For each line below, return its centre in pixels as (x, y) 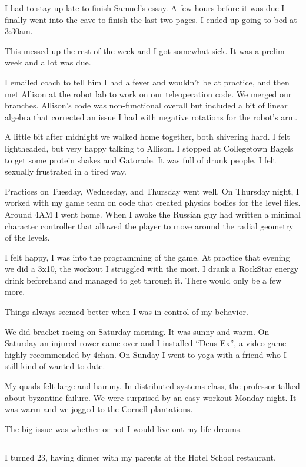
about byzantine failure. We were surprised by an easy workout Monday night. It (151, 397)
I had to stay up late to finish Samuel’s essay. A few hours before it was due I (145, 8)
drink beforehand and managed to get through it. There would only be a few (143, 280)
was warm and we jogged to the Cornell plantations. (99, 409)
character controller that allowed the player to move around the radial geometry (149, 226)
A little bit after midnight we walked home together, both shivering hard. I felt (147, 137)
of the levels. (27, 237)
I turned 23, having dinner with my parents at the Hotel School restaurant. (140, 457)
